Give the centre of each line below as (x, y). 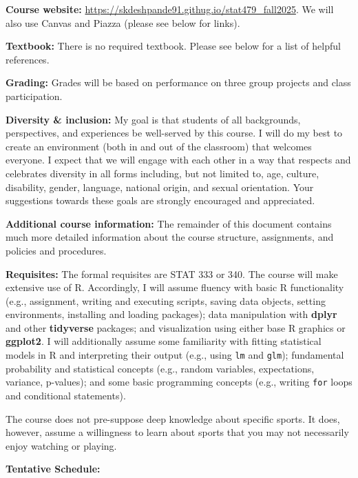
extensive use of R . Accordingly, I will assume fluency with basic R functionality (175, 287)
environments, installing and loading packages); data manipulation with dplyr (171, 314)
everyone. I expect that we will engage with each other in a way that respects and (178, 160)
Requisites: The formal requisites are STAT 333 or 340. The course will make (172, 273)
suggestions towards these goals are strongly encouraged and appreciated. (160, 200)
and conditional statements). (66, 395)
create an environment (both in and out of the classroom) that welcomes (159, 146)
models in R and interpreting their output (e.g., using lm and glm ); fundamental (175, 355)
